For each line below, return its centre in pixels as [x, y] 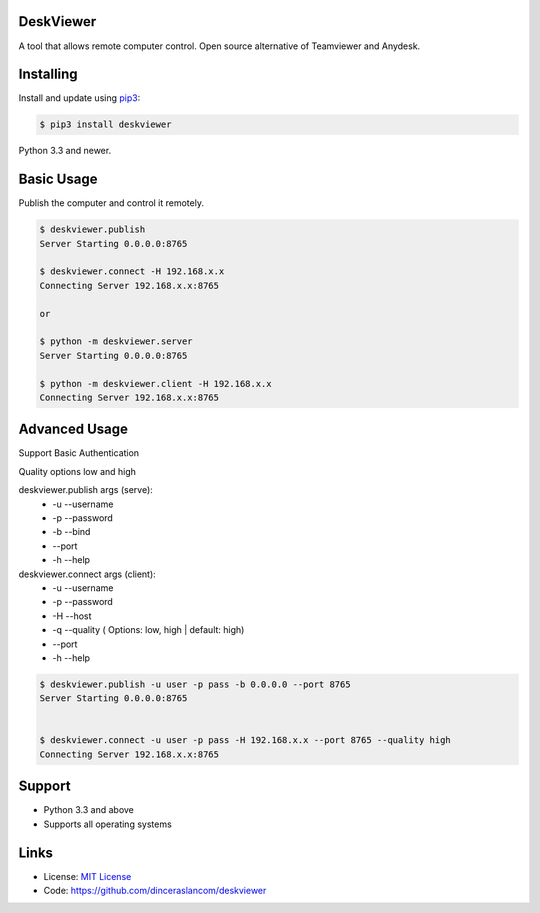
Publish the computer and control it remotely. [111, 203]
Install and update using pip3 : [79, 98]
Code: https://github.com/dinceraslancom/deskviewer [155, 891]
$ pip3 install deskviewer [105, 124]
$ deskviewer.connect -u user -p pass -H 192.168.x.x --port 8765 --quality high [245, 740]
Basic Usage [58, 179]
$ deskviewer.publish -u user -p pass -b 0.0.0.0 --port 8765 [195, 684]
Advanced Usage [73, 429]
